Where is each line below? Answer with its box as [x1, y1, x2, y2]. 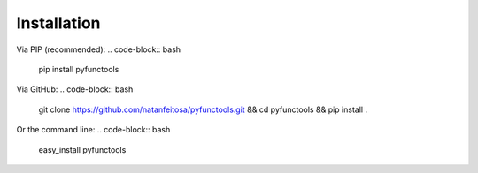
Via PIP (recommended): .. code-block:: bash [16, 44, 181, 55]
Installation [16, 13, 101, 33]
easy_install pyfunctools [38, 144, 127, 154]
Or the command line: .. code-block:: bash [16, 124, 171, 135]
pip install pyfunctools [38, 64, 119, 74]
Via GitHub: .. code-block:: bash [16, 84, 134, 94]
